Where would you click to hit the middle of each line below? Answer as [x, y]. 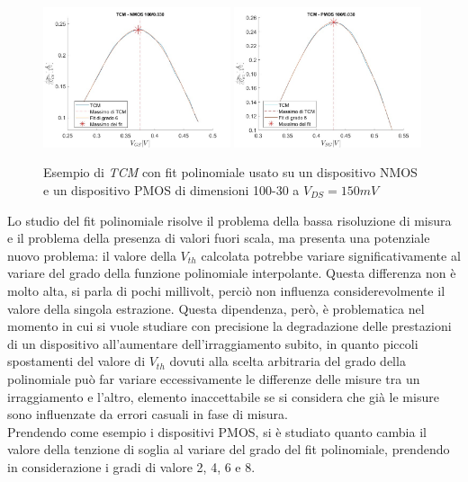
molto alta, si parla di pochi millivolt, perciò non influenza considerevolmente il [226, 290]
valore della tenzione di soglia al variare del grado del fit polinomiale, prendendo [229, 449]
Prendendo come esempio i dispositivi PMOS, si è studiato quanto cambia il [217, 431]
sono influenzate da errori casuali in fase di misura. [148, 414]
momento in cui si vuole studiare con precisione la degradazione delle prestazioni [229, 326]
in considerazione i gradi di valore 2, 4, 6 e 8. [131, 466]
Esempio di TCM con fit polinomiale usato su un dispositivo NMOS [230, 172]
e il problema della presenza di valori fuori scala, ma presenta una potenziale [219, 238]
